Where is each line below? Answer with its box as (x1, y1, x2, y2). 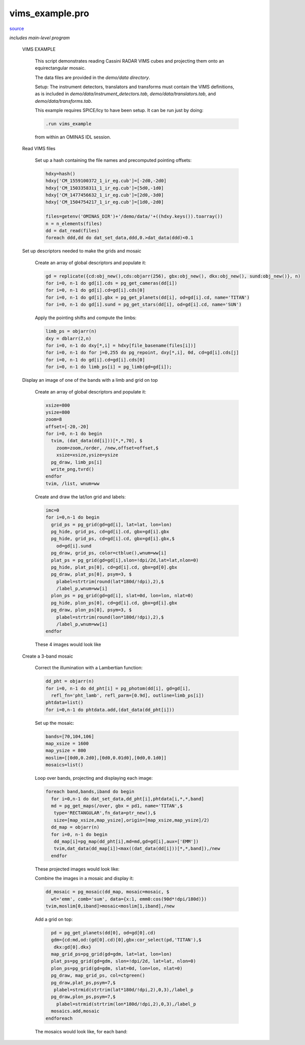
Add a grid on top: (35, 916, 73, 922)
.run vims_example (45, 121, 92, 127)
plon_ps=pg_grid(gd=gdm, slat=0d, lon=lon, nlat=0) (51, 965, 183, 971)
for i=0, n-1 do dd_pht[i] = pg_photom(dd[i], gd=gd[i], (45, 685, 191, 691)
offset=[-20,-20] (45, 423, 89, 430)
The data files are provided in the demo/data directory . (35, 74, 150, 80)
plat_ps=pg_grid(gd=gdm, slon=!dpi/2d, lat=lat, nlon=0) (51, 958, 196, 964)
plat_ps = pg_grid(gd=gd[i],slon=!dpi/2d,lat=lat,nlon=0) (51, 557, 199, 563)
